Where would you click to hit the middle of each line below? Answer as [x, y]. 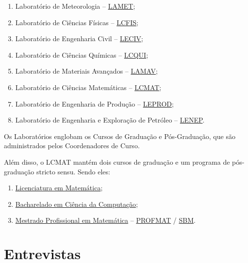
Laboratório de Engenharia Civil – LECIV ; [79, 39]
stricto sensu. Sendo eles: [73, 171]
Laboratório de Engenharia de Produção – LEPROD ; [94, 103]
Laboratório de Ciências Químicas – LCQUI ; [82, 54]
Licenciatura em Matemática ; [59, 188]
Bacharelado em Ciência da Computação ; [77, 204]
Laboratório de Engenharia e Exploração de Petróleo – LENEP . [110, 120]
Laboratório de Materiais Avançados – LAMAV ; [86, 71]
